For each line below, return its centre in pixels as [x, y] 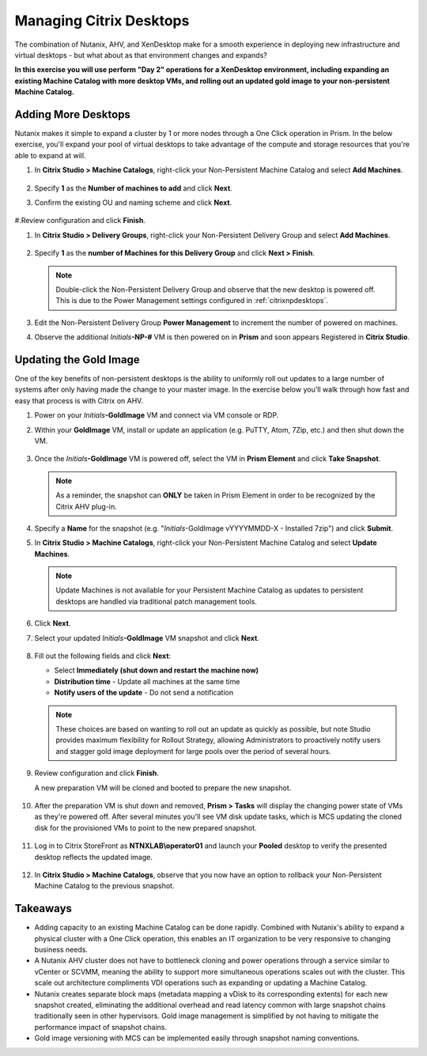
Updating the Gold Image [77, 360]
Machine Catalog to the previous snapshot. [104, 886]
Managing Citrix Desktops [102, 21]
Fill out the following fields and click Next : [103, 656]
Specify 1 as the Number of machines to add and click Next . [133, 188]
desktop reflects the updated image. [94, 857]
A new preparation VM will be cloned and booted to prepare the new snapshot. [163, 788]
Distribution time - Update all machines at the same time [147, 681]
